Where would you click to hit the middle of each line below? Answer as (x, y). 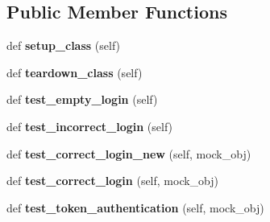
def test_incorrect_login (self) (90, 126)
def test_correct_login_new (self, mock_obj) (129, 153)
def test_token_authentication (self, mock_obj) (135, 207)
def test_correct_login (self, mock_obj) (113, 181)
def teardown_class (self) (75, 72)
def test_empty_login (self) (82, 99)
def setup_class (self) (64, 45)
